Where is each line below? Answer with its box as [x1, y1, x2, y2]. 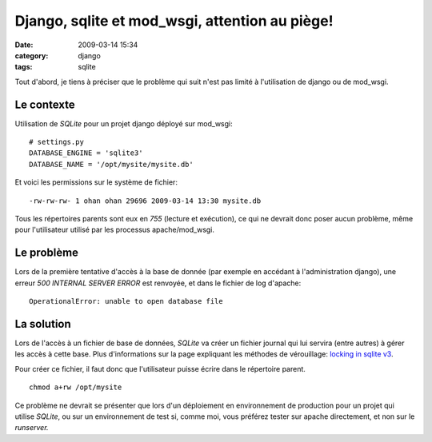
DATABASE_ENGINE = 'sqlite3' [29, 149, 143, 157]
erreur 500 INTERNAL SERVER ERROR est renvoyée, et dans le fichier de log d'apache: [14, 278, 302, 288]
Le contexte [14, 98, 75, 111]
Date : [14, 40, 34, 50]
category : [14, 50, 49, 60]
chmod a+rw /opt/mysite [29, 383, 122, 392]
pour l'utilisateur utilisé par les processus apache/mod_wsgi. [14, 225, 215, 235]
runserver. [14, 423, 49, 432]
